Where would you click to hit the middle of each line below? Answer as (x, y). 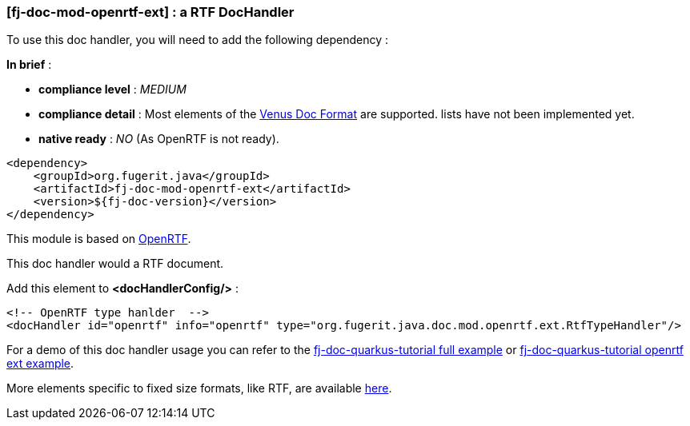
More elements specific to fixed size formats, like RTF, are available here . (199, 388)
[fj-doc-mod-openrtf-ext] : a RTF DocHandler (150, 12)
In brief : (29, 65)
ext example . (40, 364)
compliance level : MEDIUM (112, 90)
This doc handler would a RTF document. (115, 264)
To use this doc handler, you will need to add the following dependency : (198, 40)
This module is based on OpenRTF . (99, 239)
